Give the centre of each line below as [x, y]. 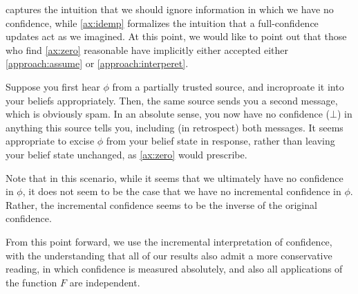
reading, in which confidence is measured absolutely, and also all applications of [174, 269]
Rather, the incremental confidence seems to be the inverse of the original [161, 204]
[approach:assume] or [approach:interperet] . [97, 63]
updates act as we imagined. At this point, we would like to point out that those [176, 36]
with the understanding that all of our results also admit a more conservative [169, 255]
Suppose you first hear [53, 86]
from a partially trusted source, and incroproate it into [228, 86]
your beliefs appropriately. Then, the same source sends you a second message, [172, 100]
